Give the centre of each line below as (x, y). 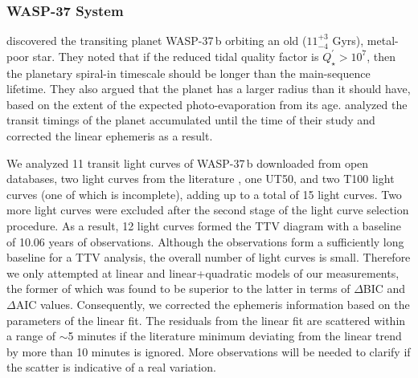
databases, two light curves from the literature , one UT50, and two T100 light (201, 179)
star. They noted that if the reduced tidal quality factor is (176, 56)
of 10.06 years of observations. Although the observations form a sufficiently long (205, 241)
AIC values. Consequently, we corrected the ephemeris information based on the (213, 304)
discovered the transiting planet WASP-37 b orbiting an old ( (157, 41)
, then (381, 56)
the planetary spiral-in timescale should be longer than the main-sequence (189, 73)
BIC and (384, 289)
